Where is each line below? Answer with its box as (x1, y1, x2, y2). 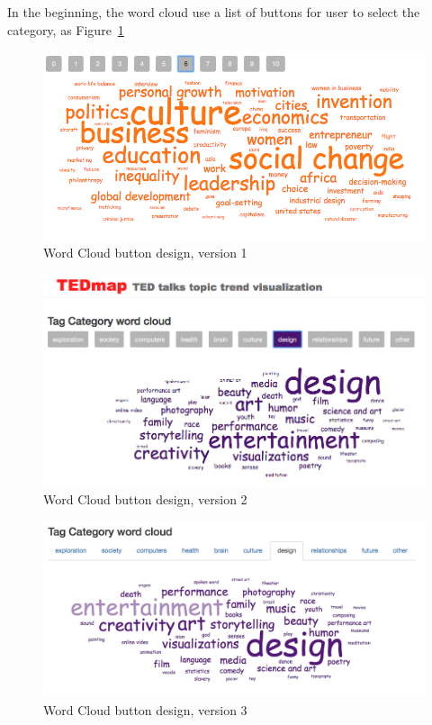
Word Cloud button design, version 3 (43, 701, 247, 719)
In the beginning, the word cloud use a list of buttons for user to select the (7, 3, 420, 21)
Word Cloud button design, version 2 (43, 489, 247, 508)
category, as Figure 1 (7, 20, 124, 39)
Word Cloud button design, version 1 (43, 243, 247, 262)
